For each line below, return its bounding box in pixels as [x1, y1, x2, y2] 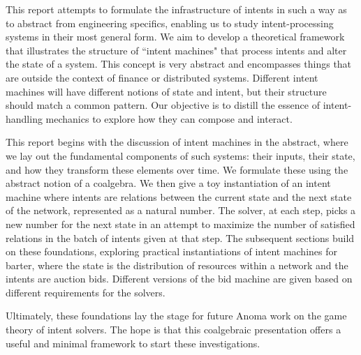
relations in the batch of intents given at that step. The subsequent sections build [6, 230, 355, 245]
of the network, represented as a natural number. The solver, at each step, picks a [6, 203, 356, 218]
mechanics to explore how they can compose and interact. [45, 111, 293, 126]
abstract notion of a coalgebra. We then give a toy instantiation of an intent [6, 176, 331, 190]
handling [6, 111, 43, 126]
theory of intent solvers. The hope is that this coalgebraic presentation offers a [6, 322, 341, 337]
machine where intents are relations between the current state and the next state [6, 189, 352, 204]
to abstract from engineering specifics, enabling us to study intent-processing [6, 15, 334, 30]
